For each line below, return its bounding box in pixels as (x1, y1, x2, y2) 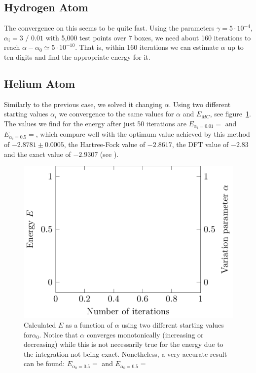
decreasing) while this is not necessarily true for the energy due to (24, 339, 223, 349)
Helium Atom (4, 75, 75, 91)
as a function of (66, 319, 112, 330)
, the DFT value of (172, 139, 229, 149)
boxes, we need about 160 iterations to (134, 32, 251, 42)
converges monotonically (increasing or (86, 329, 204, 339)
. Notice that (39, 329, 78, 339)
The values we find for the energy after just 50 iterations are (4, 118, 186, 128)
